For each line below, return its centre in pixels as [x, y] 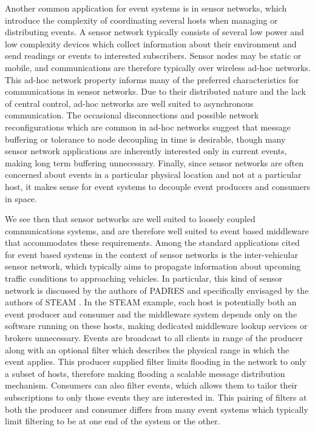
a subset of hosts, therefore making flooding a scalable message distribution [145, 373]
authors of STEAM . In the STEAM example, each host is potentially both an [151, 302]
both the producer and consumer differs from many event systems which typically [157, 409]
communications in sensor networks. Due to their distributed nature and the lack [155, 91]
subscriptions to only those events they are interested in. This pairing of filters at [156, 397]
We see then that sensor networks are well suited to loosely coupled [130, 219]
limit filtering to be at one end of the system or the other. [113, 421]
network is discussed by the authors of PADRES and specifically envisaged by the [157, 290]
